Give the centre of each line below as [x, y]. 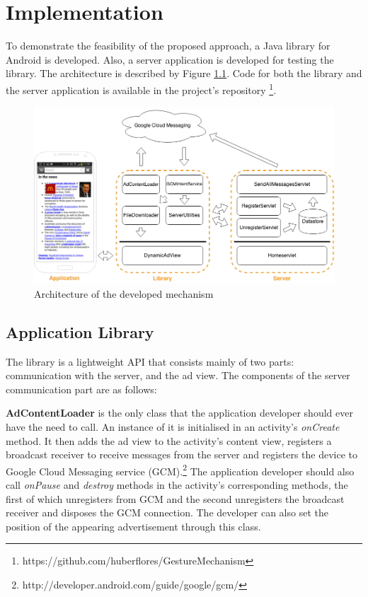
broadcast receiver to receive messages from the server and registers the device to [182, 454]
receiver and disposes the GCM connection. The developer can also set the [167, 512]
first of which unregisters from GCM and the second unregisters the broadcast [175, 498]
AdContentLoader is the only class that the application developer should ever [179, 413]
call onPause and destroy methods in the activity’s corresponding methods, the [177, 485]
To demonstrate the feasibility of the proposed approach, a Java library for [168, 46]
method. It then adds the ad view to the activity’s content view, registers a [169, 440]
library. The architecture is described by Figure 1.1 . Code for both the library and [184, 73]
